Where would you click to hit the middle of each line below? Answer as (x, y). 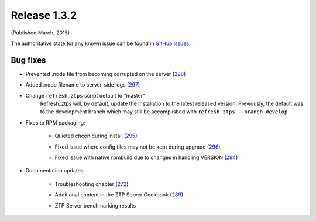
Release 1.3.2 (44, 15)
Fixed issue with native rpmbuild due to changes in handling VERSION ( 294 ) (146, 157)
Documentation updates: (55, 171)
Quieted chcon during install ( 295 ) (96, 136)
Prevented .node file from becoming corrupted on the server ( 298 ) (106, 74)
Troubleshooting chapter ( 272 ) (92, 184)
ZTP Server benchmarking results (95, 205)
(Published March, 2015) (40, 33)
